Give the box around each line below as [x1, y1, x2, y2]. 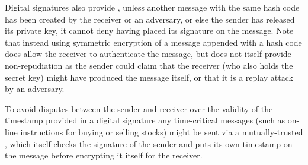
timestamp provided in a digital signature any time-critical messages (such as [5, 114, 285, 126]
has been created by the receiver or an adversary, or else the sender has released [5, 12, 295, 25]
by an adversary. [5, 82, 65, 95]
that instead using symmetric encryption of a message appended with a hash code [5, 36, 302, 48]
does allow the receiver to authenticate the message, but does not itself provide [5, 47, 291, 60]
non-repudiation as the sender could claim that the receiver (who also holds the [5, 59, 293, 71]
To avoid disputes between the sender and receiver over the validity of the [5, 102, 273, 115]
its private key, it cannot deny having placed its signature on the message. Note [5, 24, 294, 37]
